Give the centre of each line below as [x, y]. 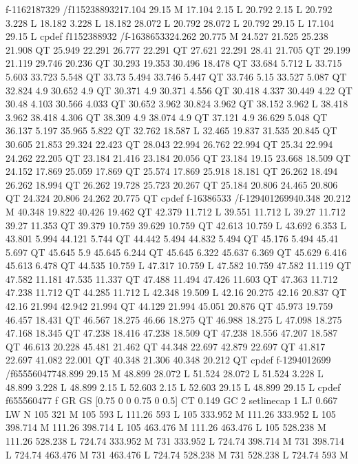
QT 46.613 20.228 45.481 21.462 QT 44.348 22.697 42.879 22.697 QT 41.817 [166, 346]
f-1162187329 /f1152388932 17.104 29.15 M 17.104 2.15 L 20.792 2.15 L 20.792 [169, 9]
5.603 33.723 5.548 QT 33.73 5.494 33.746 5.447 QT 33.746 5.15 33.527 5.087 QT [176, 76]
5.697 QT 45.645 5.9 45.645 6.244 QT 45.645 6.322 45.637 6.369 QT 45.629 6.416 [176, 252]
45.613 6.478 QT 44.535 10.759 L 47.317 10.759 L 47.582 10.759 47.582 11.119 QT [179, 265]
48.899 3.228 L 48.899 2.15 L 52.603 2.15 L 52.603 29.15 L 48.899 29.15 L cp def [173, 387]
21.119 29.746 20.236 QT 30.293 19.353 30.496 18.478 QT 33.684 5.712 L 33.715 [174, 63]
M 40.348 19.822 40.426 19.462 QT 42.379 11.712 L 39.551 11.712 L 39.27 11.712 [176, 211]
